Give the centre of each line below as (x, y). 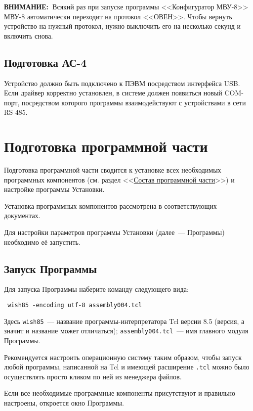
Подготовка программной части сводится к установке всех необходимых (113, 170)
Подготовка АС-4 (45, 62)
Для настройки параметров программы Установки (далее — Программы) (114, 232)
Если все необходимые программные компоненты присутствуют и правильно (120, 393)
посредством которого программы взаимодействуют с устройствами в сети (134, 102)
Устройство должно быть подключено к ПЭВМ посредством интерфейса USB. (122, 83)
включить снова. (29, 35)
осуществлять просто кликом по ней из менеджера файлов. (93, 376)
